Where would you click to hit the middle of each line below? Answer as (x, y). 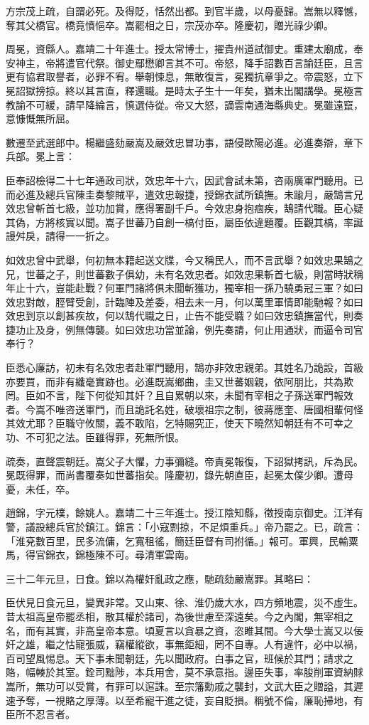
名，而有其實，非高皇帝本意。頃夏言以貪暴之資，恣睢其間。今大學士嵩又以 (180, 630)
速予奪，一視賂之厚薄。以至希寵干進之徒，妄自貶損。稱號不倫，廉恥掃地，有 (184, 700)
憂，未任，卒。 (40, 488)
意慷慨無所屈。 (40, 118)
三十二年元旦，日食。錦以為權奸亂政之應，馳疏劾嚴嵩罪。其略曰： (160, 578)
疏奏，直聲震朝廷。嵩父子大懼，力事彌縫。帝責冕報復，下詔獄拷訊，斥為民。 (184, 461)
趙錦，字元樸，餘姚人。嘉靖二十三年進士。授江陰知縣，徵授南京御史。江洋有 (184, 513)
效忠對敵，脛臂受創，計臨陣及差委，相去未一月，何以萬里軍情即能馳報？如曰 (184, 301)
